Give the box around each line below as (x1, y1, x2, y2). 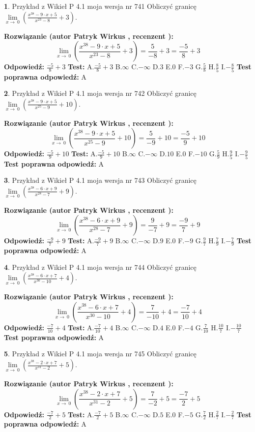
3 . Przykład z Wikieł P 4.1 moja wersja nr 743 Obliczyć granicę (4, 175, 197, 185)
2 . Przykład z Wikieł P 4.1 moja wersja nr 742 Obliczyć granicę (4, 88, 197, 98)
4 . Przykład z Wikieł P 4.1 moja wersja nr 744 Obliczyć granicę (4, 261, 197, 272)
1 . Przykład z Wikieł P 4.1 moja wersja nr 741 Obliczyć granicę (4, 1, 197, 11)
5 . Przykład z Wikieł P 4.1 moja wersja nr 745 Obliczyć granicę (4, 348, 197, 359)
